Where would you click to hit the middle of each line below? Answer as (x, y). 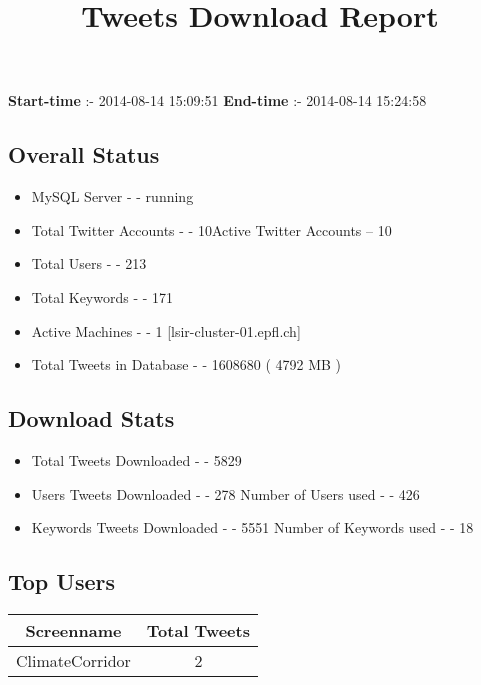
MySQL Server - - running (112, 196)
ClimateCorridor (73, 660)
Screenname (73, 630)
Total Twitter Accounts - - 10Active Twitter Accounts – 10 (211, 229)
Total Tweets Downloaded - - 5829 (136, 459)
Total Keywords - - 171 (102, 296)
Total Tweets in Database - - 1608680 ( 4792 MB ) (186, 364)
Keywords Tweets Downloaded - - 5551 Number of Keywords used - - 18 (252, 527)
